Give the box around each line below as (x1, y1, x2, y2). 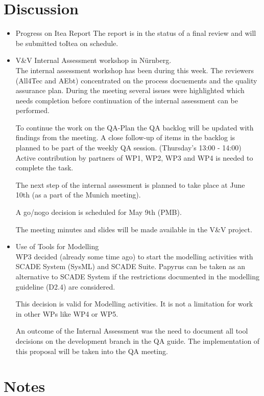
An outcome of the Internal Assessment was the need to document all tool (15, 325, 248, 336)
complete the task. (15, 162, 74, 173)
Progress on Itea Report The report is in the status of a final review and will (15, 28, 256, 38)
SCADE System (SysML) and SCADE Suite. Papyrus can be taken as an (15, 261, 245, 272)
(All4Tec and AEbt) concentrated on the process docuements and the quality (15, 75, 257, 85)
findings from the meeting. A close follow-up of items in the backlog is (15, 132, 235, 143)
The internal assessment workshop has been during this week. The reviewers (15, 64, 254, 75)
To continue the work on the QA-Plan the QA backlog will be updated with (15, 122, 254, 133)
